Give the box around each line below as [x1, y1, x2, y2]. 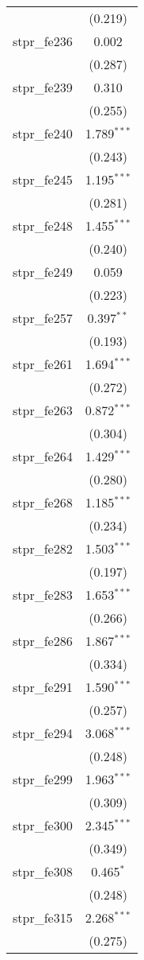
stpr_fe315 [13, 908, 73, 927]
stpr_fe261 [13, 355, 73, 373]
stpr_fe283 [13, 585, 73, 604]
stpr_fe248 [13, 216, 73, 235]
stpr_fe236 [13, 32, 73, 50]
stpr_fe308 [13, 862, 73, 880]
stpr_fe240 [13, 124, 73, 142]
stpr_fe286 [13, 632, 73, 650]
